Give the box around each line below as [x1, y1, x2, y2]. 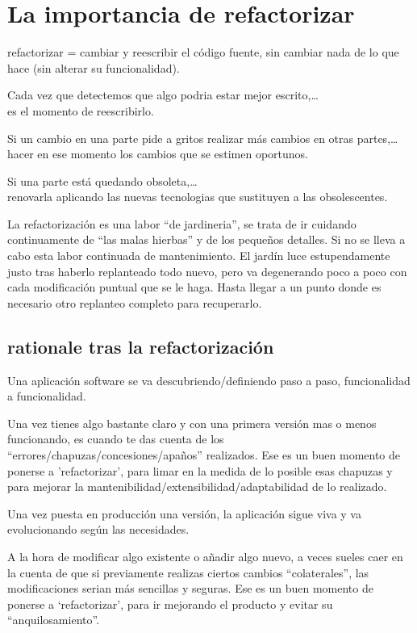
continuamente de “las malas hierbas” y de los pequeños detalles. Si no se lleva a [7, 231, 406, 248]
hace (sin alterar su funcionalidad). [7, 59, 180, 76]
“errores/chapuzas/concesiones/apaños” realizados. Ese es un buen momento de [7, 446, 401, 463]
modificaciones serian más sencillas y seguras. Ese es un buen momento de [7, 580, 373, 597]
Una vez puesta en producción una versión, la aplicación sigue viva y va [7, 505, 361, 522]
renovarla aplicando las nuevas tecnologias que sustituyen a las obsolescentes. [7, 188, 388, 205]
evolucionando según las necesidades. [7, 521, 190, 538]
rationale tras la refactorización [7, 333, 274, 358]
